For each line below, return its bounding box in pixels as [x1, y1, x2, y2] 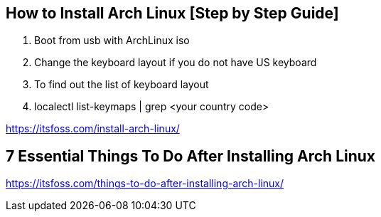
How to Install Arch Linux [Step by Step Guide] [6, 4, 339, 22]
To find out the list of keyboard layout [34, 78, 209, 91]
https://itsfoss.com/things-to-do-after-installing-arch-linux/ [6, 177, 284, 190]
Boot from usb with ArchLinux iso [34, 34, 190, 47]
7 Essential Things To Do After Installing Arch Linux [6, 147, 376, 165]
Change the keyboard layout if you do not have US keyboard [34, 56, 317, 69]
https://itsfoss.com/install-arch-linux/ [6, 122, 180, 135]
